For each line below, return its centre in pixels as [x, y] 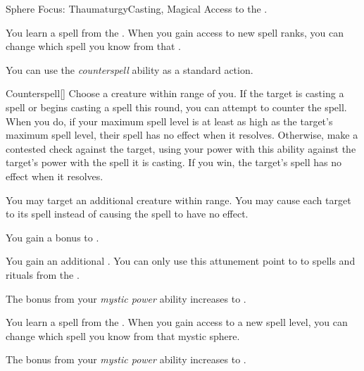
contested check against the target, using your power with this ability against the [181, 148]
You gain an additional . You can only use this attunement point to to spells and [181, 261]
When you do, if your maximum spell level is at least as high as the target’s [169, 121]
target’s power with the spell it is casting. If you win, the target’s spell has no [174, 162]
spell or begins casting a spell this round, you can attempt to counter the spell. [176, 107]
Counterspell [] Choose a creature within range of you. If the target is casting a [175, 93]
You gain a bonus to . [52, 237]
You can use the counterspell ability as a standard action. [130, 69]
